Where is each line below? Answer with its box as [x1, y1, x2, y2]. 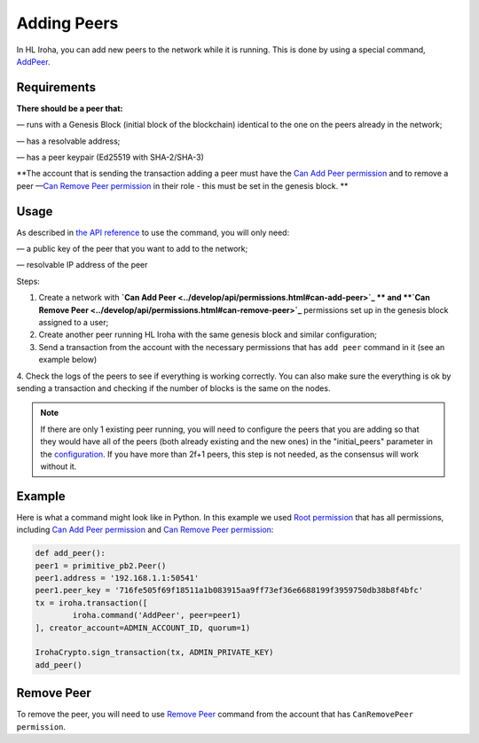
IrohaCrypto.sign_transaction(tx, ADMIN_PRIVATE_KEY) [35, 647, 274, 658]
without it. [40, 461, 77, 472]
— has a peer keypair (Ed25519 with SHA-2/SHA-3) [16, 152, 204, 163]
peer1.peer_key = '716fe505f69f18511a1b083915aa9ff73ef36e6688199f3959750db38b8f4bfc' [35, 585, 424, 596]
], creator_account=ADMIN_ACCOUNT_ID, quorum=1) [35, 622, 251, 633]
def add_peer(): [35, 548, 106, 559]
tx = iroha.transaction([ [35, 598, 148, 607]
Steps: [16, 276, 40, 286]
